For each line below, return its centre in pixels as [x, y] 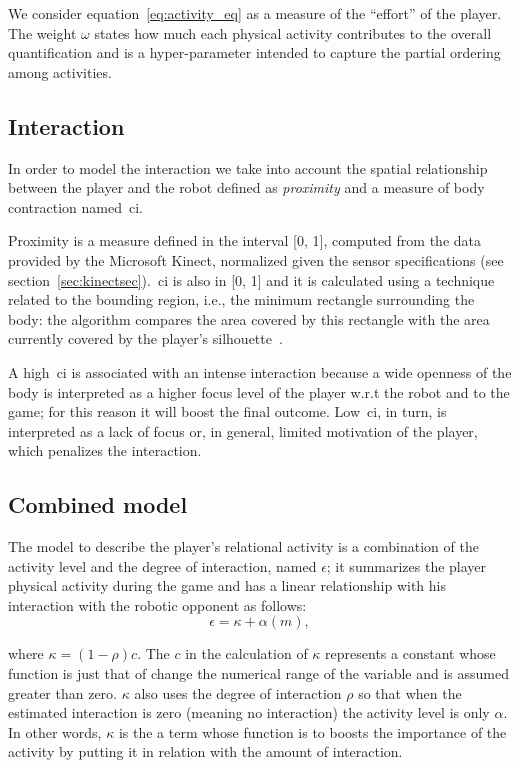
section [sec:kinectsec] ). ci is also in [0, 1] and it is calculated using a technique [251, 279]
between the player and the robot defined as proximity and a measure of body [246, 187]
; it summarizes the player [406, 565]
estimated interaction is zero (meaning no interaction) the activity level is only [249, 712]
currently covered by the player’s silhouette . [145, 338]
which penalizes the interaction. [105, 450]
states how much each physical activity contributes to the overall [293, 32]
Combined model [98, 504]
